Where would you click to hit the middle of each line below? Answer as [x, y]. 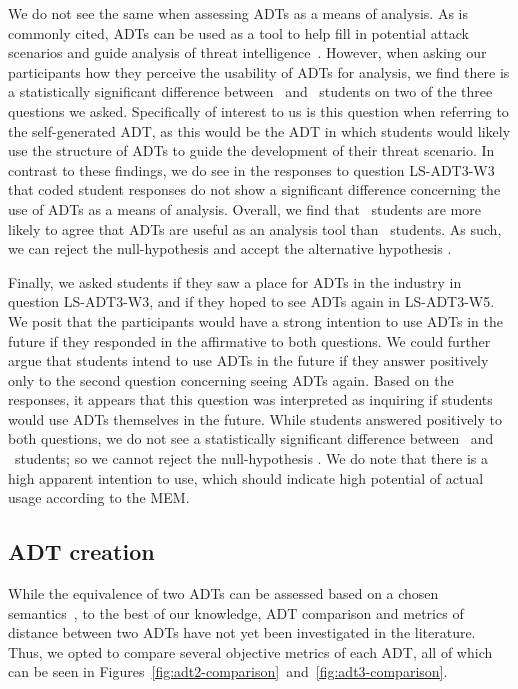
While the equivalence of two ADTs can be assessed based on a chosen [223, 593]
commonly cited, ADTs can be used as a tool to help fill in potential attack [238, 32]
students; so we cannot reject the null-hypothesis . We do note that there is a [251, 458]
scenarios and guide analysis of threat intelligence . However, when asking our [247, 52]
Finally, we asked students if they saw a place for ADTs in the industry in [235, 281]
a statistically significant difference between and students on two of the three [250, 91]
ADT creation [81, 551]
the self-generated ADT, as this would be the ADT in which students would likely [259, 130]
